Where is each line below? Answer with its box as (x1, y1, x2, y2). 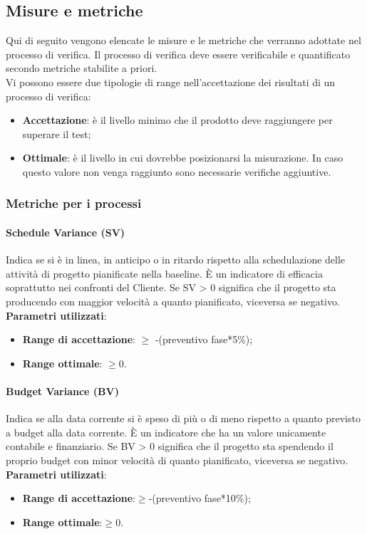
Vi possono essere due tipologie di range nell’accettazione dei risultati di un (6, 74, 336, 89)
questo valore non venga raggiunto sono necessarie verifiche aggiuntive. (22, 164, 331, 179)
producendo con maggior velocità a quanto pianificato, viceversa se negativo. (6, 293, 340, 308)
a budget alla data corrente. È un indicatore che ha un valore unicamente (6, 424, 326, 439)
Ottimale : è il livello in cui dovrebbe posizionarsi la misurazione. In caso (22, 150, 343, 165)
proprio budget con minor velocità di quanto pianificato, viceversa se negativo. (6, 452, 348, 467)
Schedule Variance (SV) (6, 224, 125, 239)
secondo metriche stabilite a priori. (6, 61, 157, 75)
